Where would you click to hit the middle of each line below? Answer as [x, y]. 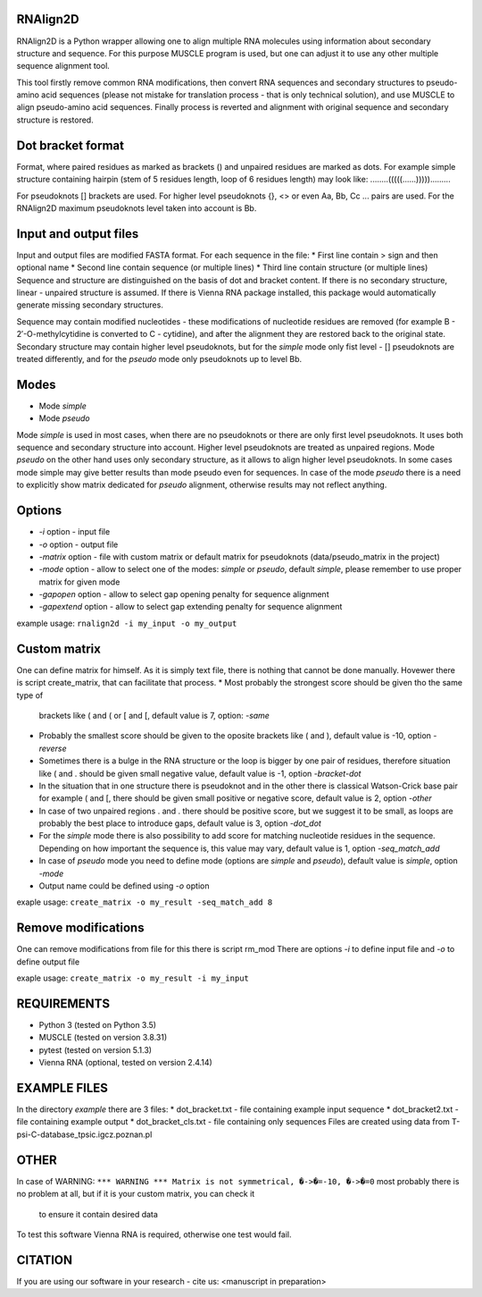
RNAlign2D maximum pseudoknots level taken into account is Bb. [137, 208]
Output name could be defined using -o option [124, 886]
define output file [48, 962]
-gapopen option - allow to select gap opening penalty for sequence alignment [184, 594]
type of [30, 695]
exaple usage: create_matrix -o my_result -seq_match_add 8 [145, 902]
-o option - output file [79, 544]
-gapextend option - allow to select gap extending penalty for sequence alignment [191, 607]
